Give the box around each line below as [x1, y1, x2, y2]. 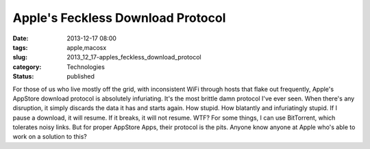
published [66, 72, 95, 81]
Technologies [66, 62, 106, 71]
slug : [12, 53, 27, 62]
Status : [12, 72, 34, 81]
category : [12, 62, 42, 71]
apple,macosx [66, 43, 107, 51]
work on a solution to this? [12, 133, 87, 141]
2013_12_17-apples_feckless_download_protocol [66, 53, 201, 62]
